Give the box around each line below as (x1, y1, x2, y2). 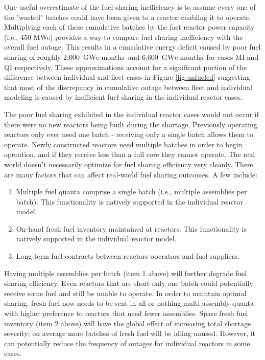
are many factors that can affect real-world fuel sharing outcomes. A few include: (4, 169, 257, 179)
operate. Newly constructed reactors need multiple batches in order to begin (4, 139, 243, 149)
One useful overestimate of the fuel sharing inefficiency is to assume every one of (4, 2, 256, 12)
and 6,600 (128, 51, 158, 62)
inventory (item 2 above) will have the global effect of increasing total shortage (4, 318, 251, 328)
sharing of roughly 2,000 (4, 51, 80, 62)
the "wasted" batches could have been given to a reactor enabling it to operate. (4, 11, 251, 22)
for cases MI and (206, 51, 259, 62)
